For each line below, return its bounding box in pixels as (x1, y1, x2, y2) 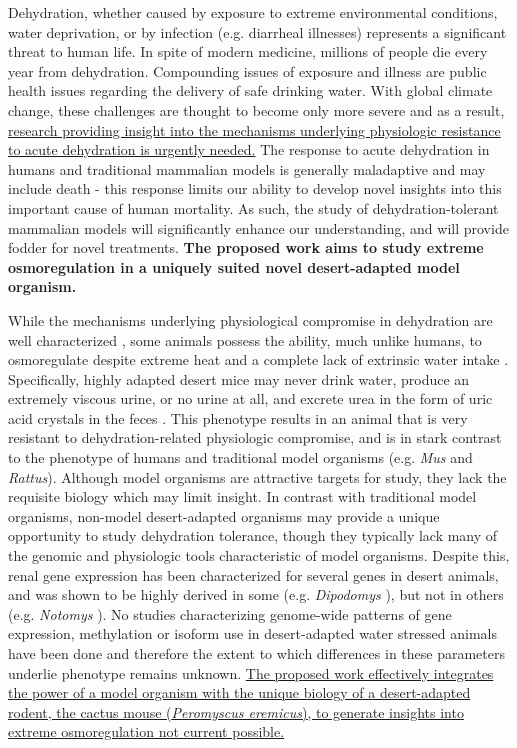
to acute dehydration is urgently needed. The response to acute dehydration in (8, 139, 490, 160)
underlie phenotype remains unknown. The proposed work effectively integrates (8, 662, 494, 683)
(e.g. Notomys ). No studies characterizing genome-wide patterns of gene (8, 603, 452, 624)
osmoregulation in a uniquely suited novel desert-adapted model (8, 256, 460, 277)
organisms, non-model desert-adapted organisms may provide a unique (8, 505, 440, 526)
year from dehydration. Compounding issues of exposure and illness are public (8, 60, 487, 81)
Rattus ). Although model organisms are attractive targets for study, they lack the (8, 466, 507, 487)
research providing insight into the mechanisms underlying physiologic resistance (8, 119, 501, 140)
